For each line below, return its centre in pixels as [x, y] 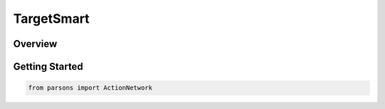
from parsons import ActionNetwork [90, 88]
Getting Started [48, 67]
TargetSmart [51, 19]
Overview [35, 44]
